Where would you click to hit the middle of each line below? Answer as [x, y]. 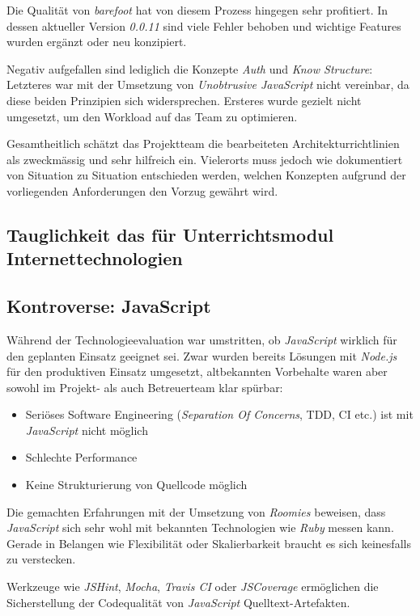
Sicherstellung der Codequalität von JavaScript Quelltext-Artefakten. [178, 602]
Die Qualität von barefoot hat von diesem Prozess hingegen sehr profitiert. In [197, 10]
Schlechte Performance [81, 457]
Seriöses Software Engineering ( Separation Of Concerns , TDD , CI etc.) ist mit [219, 414]
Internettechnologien [95, 258]
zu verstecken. [41, 559]
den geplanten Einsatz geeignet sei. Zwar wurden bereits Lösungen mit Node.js [202, 355]
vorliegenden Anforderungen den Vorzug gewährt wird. [142, 190]
